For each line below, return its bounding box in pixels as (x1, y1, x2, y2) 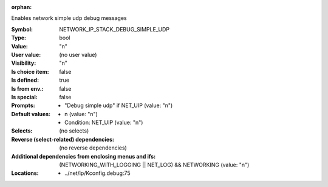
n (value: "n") (64, 110, 98, 117)
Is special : (11, 93, 38, 100)
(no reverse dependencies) (59, 144, 127, 151)
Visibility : (11, 59, 36, 67)
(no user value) (59, 51, 97, 58)
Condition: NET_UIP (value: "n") (64, 119, 143, 126)
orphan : (11, 4, 32, 10)
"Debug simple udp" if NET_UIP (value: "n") (64, 102, 173, 109)
